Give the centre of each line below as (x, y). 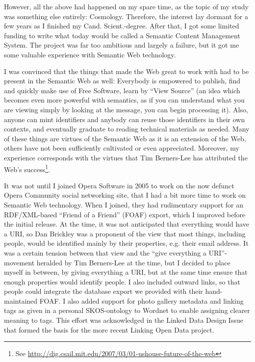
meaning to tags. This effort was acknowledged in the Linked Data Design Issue (124, 320)
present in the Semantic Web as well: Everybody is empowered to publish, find (122, 81)
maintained (21, 300)
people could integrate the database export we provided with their (103, 291)
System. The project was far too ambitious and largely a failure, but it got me (122, 45)
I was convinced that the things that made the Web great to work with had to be (127, 71)
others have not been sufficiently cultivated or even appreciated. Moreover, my (122, 148)
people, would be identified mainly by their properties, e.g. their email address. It (126, 243)
